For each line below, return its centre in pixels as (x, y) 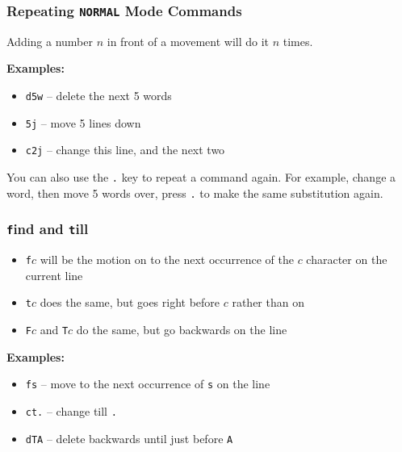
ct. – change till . (71, 410)
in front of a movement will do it (188, 41)
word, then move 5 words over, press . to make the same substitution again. (195, 193)
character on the (347, 259)
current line (54, 275)
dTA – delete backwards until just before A (129, 438)
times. (298, 41)
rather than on (268, 302)
